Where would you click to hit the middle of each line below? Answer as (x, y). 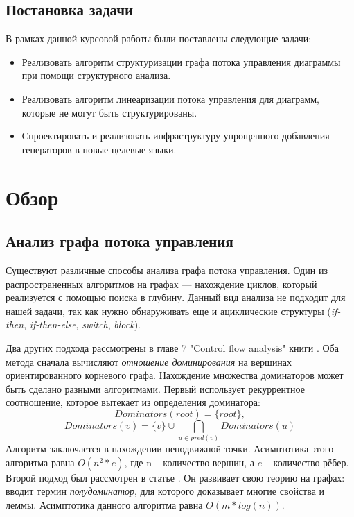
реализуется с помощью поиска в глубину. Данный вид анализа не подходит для (176, 297)
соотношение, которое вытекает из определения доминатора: (133, 402)
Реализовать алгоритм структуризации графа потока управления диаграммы (181, 61)
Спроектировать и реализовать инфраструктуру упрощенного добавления (176, 136)
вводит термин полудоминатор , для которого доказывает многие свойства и (165, 491)
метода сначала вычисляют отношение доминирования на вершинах (149, 361)
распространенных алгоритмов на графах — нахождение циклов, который (161, 283)
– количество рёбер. (307, 462)
